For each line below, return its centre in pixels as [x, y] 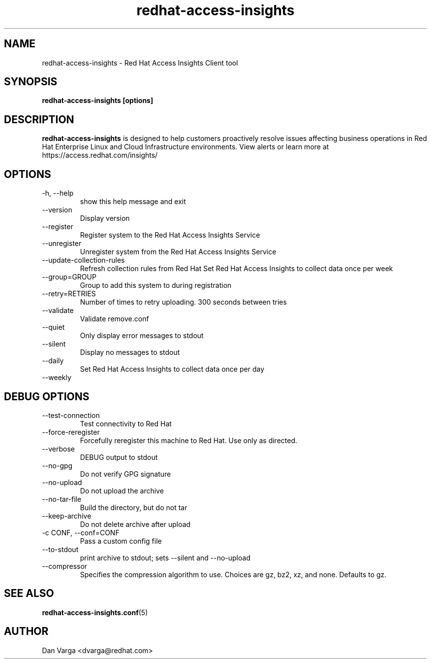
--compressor [65, 566]
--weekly [57, 378]
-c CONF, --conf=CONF [81, 532]
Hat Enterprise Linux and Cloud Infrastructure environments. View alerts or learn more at [185, 147]
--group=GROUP [69, 277]
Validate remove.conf [114, 319]
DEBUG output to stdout [119, 457]
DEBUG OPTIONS [47, 396]
